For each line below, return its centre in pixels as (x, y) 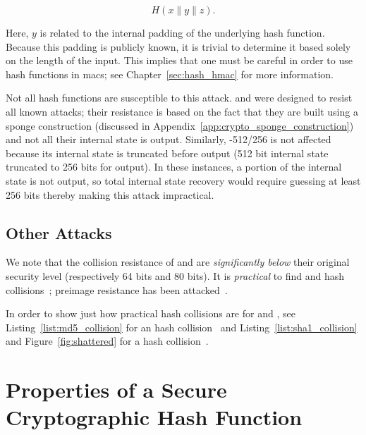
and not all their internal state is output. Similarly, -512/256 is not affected (169, 139)
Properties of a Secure (116, 390)
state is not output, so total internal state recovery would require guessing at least (183, 180)
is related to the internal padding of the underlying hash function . (182, 32)
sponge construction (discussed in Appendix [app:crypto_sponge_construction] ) (180, 125)
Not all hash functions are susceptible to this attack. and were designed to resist (179, 98)
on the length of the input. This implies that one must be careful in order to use (179, 60)
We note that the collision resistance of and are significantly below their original (178, 262)
